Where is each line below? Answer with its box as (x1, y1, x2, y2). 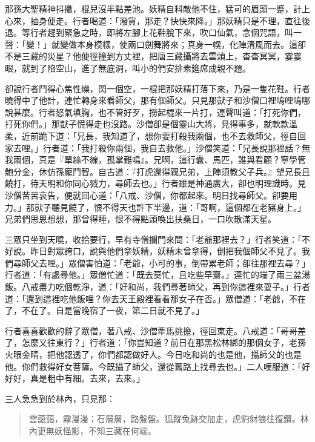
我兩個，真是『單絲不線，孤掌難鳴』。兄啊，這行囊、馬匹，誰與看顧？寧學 (5, 153, 297, 166)
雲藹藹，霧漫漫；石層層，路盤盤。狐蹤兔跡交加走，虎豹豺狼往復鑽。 (28, 412, 300, 425)
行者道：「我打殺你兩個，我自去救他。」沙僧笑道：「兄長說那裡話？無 (42, 141, 310, 154)
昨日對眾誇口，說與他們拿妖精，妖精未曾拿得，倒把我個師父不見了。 (30, 245, 302, 257)
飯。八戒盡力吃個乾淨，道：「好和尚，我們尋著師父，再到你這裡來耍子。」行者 (5, 280, 310, 293)
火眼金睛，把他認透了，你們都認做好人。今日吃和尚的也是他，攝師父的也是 (5, 348, 302, 361)
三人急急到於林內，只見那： (5, 392, 115, 404)
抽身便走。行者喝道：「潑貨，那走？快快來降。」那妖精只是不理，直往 (30, 14, 302, 27)
